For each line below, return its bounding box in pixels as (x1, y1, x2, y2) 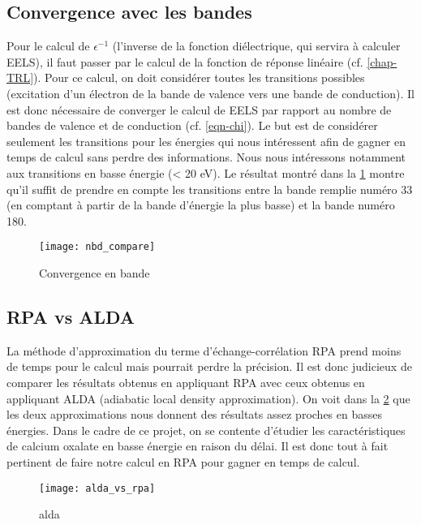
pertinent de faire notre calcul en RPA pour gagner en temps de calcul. (6, 453, 360, 470)
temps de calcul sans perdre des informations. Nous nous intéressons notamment (6, 148, 406, 166)
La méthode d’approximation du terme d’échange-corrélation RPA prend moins (6, 342, 402, 359)
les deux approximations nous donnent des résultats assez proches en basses (6, 406, 382, 423)
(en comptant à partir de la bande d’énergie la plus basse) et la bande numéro (6, 196, 395, 213)
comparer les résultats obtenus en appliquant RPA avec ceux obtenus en (6, 373, 365, 390)
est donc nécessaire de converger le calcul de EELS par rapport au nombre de (6, 101, 392, 118)
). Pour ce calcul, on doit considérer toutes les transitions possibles (33, 69, 365, 86)
